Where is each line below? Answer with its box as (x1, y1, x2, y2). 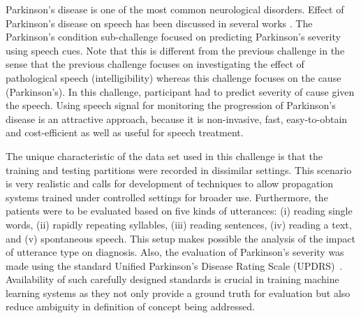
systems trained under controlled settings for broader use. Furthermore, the (6, 189, 328, 204)
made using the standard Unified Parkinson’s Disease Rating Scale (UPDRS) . (6, 258, 343, 273)
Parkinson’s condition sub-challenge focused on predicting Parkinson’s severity (6, 29, 341, 44)
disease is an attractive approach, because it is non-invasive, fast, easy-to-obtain (6, 111, 348, 126)
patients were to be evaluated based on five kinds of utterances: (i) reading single (6, 203, 353, 218)
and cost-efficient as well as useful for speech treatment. (6, 125, 244, 140)
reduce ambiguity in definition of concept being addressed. (6, 299, 255, 314)
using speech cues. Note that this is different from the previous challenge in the (6, 43, 345, 57)
